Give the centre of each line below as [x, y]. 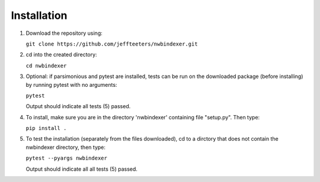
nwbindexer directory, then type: [66, 147]
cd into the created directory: [61, 55]
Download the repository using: [64, 33]
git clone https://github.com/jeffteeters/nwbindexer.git [112, 44]
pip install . [46, 128]
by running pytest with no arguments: [71, 84]
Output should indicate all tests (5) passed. [78, 106]
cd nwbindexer [46, 66]
